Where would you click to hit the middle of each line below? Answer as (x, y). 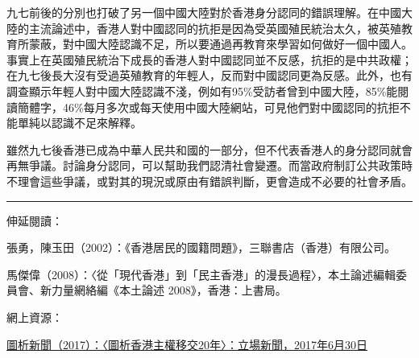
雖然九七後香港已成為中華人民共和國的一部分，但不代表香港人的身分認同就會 (209, 149)
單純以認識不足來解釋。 (79, 123)
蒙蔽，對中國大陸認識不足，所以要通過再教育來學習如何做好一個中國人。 (220, 44)
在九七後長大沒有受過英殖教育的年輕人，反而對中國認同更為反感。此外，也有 (209, 75)
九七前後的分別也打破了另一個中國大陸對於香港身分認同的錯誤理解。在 (193, 12)
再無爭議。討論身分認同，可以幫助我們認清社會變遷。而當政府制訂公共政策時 (209, 165)
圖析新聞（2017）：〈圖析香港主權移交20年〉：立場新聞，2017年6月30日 (187, 344)
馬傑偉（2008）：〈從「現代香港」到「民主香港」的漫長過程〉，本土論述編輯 (201, 274)
